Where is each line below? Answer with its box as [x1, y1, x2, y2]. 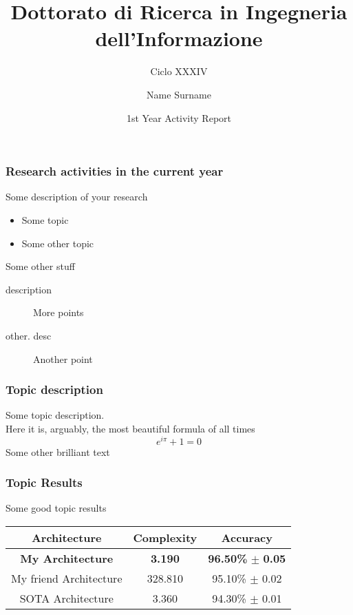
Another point [33, 351, 93, 366]
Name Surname [147, 87, 211, 101]
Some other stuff [6, 259, 75, 273]
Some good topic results [6, 501, 107, 515]
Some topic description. [6, 408, 105, 422]
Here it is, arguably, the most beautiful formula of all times [6, 421, 255, 435]
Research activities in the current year [6, 163, 224, 180]
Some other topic [21, 236, 94, 250]
